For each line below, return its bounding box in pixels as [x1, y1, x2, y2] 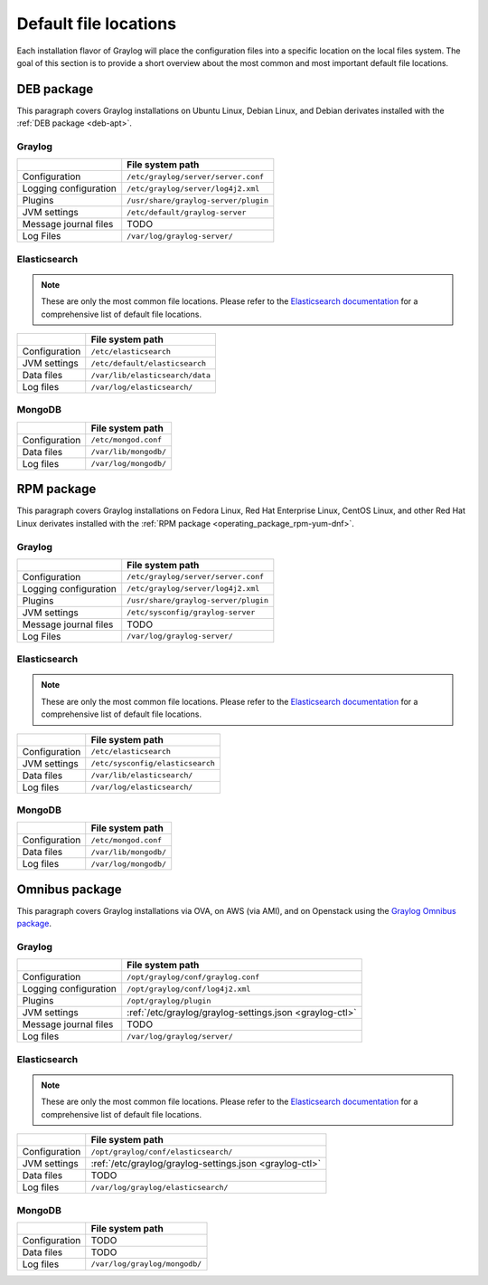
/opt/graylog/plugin [127, 995, 211, 1005]
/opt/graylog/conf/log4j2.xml [127, 984, 251, 994]
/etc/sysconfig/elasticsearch [90, 758, 216, 768]
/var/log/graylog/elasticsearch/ [90, 1182, 229, 1192]
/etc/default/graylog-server [127, 207, 247, 217]
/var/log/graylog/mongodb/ [90, 1259, 202, 1269]
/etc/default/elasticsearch [90, 358, 207, 368]
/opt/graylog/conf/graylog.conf [127, 972, 260, 982]
